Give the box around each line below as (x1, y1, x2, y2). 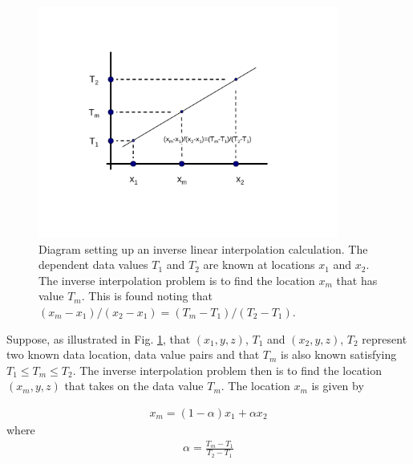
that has (336, 271, 378, 288)
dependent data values (38, 256, 148, 273)
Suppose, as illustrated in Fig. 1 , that (6, 330, 191, 347)
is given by (311, 377, 364, 394)
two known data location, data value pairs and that (6, 346, 260, 363)
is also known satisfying (281, 346, 397, 363)
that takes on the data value (64, 377, 204, 394)
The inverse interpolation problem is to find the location (38, 271, 315, 288)
